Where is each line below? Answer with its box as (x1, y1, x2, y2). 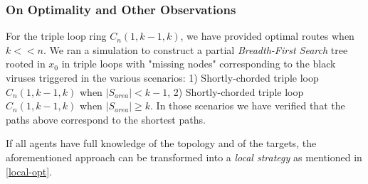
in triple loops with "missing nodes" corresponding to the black (61, 56, 336, 71)
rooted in (6, 56, 46, 71)
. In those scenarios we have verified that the (150, 98, 345, 113)
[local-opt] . (6, 163, 52, 178)
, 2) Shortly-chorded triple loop (167, 84, 304, 99)
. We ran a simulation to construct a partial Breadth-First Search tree (43, 42, 348, 57)
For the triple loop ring (6, 28, 107, 43)
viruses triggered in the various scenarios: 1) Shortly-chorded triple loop (6, 70, 319, 85)
